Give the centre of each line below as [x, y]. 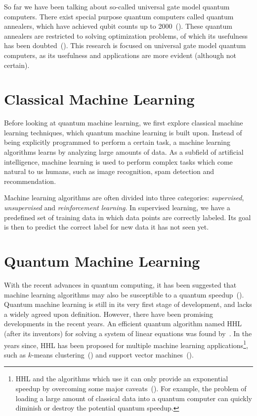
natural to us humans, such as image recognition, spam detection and [109, 171]
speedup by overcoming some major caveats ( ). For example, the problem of [131, 388]
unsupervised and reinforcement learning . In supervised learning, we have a [117, 208]
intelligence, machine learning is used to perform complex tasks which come [118, 161]
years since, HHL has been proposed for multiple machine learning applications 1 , [126, 344]
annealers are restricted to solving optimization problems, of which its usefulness [126, 35]
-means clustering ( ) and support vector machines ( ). [113, 354]
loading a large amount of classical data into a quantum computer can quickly [134, 398]
